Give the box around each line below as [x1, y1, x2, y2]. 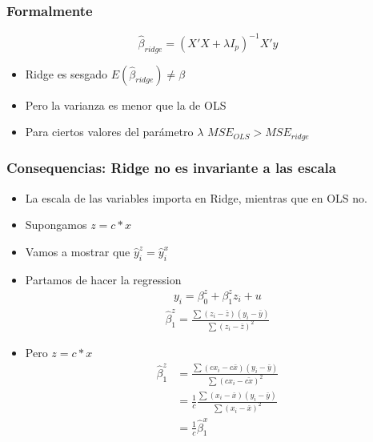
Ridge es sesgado [25, 65, 108, 82]
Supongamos [25, 216, 87, 233]
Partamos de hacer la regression [25, 271, 182, 287]
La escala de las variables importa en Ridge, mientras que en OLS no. [25, 189, 367, 206]
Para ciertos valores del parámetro [25, 123, 194, 140]
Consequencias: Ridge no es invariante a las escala [6, 158, 336, 178]
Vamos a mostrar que [25, 243, 130, 259]
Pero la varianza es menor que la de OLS [25, 96, 227, 113]
